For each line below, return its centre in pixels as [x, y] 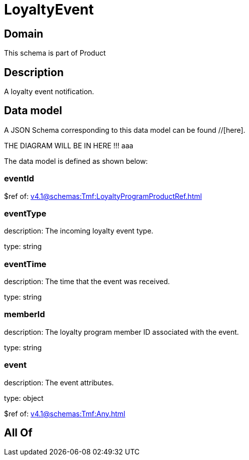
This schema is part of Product [55, 53]
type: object [24, 398]
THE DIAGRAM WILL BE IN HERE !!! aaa [69, 145]
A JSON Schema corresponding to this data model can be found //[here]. [125, 130]
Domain [24, 34]
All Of [18, 433]
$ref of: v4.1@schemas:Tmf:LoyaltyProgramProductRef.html [103, 196]
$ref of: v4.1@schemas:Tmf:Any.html [65, 413]
